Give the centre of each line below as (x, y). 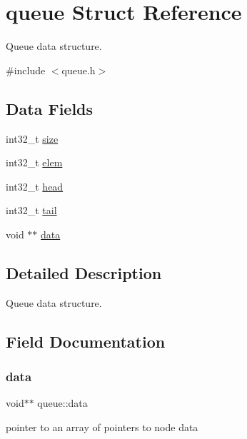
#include (26, 70)
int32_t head (35, 186)
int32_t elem (34, 162)
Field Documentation (86, 341)
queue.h (79, 70)
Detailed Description (84, 272)
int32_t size (32, 138)
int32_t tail (31, 210)
